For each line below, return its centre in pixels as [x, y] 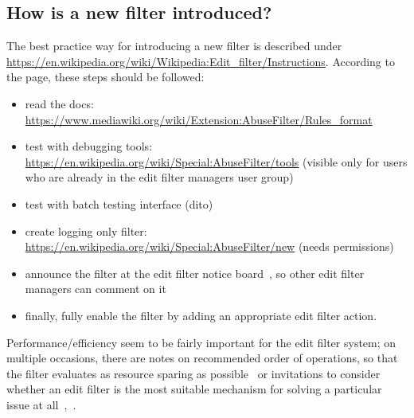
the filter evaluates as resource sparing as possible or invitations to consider [193, 373]
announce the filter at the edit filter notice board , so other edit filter [195, 273]
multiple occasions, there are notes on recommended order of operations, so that [202, 358]
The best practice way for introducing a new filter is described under [174, 46]
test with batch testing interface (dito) [119, 203]
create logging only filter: [86, 230]
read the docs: [59, 103]
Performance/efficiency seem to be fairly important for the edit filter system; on [201, 342]
